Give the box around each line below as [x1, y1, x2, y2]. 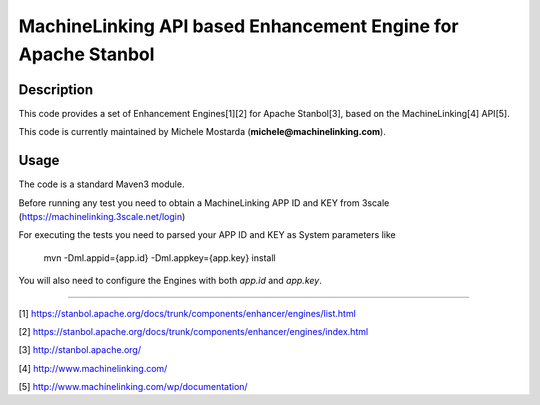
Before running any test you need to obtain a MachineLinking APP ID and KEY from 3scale [18, 196, 390, 209]
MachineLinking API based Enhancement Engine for [18, 15, 459, 37]
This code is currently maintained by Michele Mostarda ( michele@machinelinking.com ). [18, 126, 387, 138]
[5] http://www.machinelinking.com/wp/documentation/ [18, 381, 249, 393]
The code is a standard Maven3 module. [18, 178, 185, 190]
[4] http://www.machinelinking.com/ [18, 362, 168, 374]
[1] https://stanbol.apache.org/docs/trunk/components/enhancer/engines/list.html [18, 307, 357, 319]
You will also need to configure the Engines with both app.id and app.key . [18, 275, 322, 287]
